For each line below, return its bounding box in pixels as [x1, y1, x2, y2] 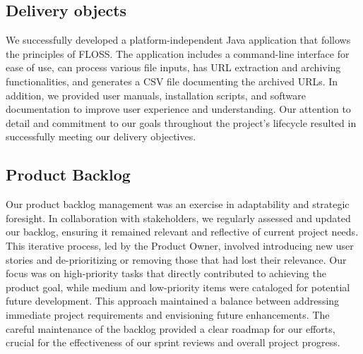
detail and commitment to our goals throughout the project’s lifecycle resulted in [6, 115, 357, 130]
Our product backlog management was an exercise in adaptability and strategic [6, 197, 350, 212]
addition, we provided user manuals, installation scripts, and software [6, 87, 306, 102]
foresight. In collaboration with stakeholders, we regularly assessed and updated [6, 210, 351, 225]
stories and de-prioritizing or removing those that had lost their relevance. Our [6, 252, 347, 267]
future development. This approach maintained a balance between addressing [6, 293, 340, 308]
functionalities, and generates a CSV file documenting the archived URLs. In [6, 73, 338, 88]
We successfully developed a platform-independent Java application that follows [6, 32, 351, 47]
